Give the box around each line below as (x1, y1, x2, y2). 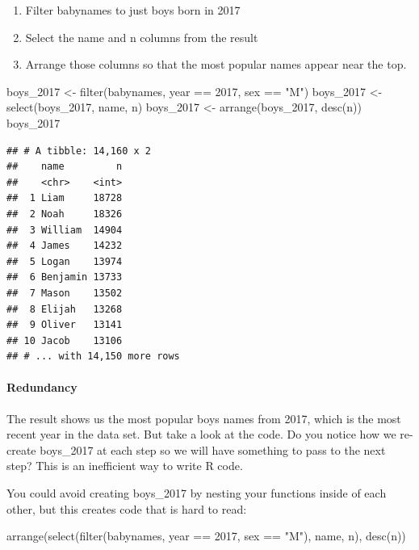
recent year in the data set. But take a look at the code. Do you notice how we (6, 426, 396, 443)
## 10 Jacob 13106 (6, 334, 123, 346)
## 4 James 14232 (6, 240, 123, 252)
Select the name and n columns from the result (25, 28, 258, 45)
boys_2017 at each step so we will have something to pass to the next (40, 441, 386, 458)
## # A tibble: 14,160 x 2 (6, 145, 151, 157)
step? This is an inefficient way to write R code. (6, 457, 243, 474)
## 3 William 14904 (6, 224, 123, 236)
